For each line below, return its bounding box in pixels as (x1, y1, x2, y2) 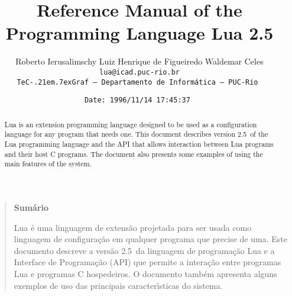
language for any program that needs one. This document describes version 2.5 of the (4, 129, 268, 139)
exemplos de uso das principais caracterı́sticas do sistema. (14, 279, 223, 291)
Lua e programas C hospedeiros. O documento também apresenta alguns (14, 267, 277, 279)
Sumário (14, 201, 49, 213)
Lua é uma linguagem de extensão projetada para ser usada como (14, 221, 252, 233)
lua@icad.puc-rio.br (99, 67, 180, 76)
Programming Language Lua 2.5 (5, 21, 274, 45)
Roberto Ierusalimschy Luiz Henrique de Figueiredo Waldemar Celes (15, 55, 264, 67)
